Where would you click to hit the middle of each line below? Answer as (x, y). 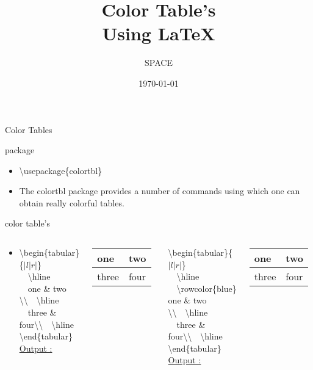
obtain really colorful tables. (72, 202)
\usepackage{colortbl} (61, 170)
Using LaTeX (159, 33)
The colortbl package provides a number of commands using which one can (160, 191)
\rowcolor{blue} (207, 288)
